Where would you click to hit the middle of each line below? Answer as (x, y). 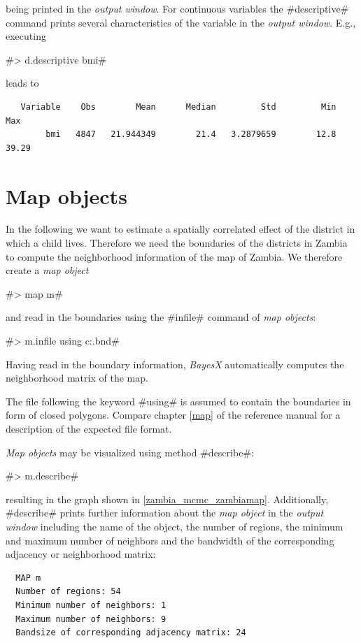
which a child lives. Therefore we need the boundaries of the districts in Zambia (177, 243)
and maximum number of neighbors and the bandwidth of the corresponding (170, 540)
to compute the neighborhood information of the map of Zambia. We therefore (174, 256)
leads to (22, 83)
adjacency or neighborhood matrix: (81, 554)
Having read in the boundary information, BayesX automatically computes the (175, 364)
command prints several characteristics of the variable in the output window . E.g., (181, 22)
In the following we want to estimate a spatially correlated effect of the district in (180, 229)
